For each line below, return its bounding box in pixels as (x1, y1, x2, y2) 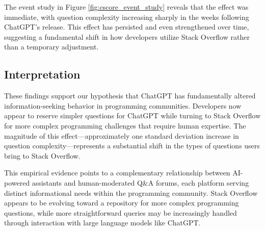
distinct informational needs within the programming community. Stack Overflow (4, 187, 258, 198)
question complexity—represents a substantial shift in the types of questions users (4, 140, 260, 151)
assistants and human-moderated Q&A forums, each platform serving (32, 177, 249, 188)
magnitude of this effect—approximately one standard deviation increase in (4, 130, 239, 141)
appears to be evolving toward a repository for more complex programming (4, 197, 239, 208)
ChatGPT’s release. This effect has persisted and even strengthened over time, (4, 21, 249, 32)
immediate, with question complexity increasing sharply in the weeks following (4, 11, 249, 22)
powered (4, 177, 30, 188)
